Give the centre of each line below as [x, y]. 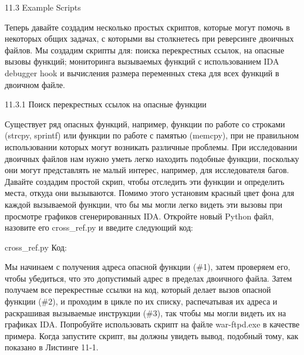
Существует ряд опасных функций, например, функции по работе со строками [145, 124]
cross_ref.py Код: [36, 247]
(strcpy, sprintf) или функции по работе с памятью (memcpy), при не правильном [152, 135]
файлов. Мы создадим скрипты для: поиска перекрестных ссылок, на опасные [145, 50]
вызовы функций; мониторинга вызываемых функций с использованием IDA [142, 61]
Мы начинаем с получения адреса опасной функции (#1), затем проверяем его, [148, 267]
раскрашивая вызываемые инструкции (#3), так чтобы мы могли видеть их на [146, 312]
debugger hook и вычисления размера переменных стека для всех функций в [142, 72]
